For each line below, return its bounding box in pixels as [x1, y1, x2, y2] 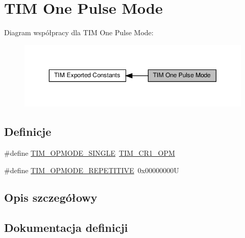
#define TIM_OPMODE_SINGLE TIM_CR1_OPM [4, 147, 175, 158]
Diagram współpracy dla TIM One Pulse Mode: [4, 27, 154, 38]
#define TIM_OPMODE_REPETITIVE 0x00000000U [4, 164, 179, 175]
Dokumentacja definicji [4, 220, 128, 235]
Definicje [4, 124, 52, 139]
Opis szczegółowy [4, 189, 97, 205]
